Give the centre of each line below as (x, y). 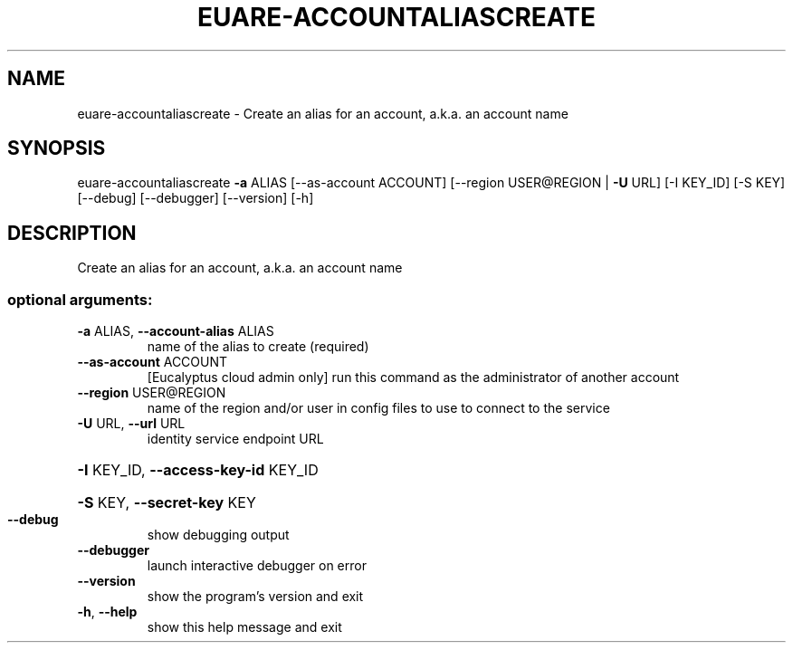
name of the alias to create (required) (258, 347)
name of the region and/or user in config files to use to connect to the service (378, 408)
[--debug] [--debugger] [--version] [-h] (196, 198)
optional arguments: (80, 299)
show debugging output (218, 535)
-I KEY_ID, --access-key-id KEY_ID (198, 470)
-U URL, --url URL (131, 424)
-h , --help (107, 612)
